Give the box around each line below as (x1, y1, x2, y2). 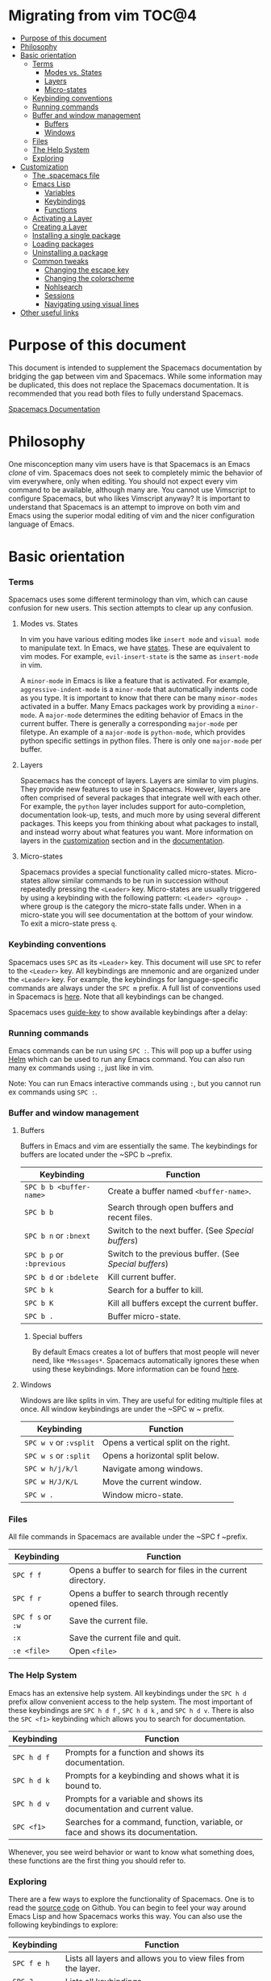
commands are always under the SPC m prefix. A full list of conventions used (8, 983, 261, 993)
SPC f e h (12, 1959, 50, 1968)
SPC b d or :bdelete (23, 1271, 99, 1282)
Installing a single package (31, 230, 121, 240)
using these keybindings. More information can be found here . (31, 1364, 240, 1375)
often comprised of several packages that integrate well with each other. (19, 793, 261, 803)
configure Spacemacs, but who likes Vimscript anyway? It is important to (8, 493, 251, 503)
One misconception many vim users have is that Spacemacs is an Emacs (8, 459, 251, 468)
